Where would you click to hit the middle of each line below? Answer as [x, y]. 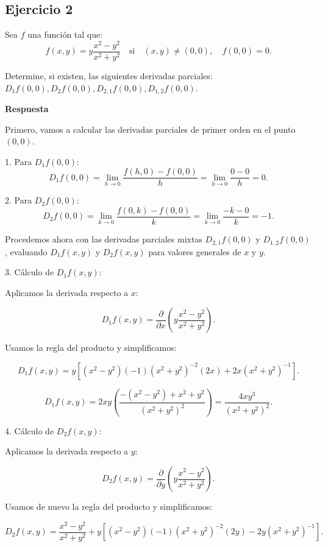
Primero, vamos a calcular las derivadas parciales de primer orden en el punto [150, 129]
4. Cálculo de [30, 430]
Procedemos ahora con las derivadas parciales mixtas [104, 239]
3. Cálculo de [30, 272]
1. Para [19, 161]
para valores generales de [195, 251]
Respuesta [27, 108]
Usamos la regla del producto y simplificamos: [91, 348]
